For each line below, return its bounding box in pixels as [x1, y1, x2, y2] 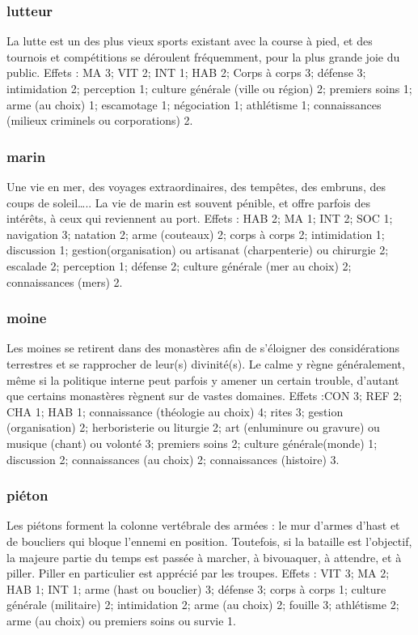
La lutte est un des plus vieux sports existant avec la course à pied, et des [6, 32, 373, 49]
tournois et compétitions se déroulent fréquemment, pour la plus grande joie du [6, 48, 400, 65]
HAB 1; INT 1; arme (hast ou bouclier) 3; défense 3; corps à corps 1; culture [6, 580, 386, 597]
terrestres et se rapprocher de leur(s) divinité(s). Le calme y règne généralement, [6, 355, 405, 372]
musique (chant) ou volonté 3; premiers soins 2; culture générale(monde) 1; [6, 434, 378, 451]
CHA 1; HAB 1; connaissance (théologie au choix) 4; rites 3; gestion [6, 403, 344, 420]
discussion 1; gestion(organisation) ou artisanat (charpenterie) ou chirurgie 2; [6, 241, 389, 258]
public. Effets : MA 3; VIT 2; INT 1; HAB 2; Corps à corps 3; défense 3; [6, 64, 366, 81]
